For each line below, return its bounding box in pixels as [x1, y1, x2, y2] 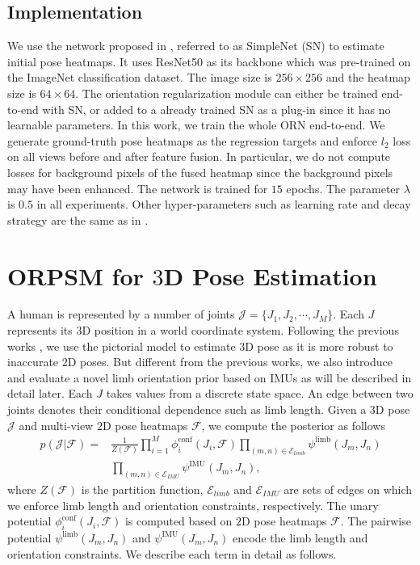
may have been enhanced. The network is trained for [7, 179, 268, 196]
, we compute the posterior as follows [201, 416, 385, 433]
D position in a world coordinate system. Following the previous [82, 322, 399, 339]
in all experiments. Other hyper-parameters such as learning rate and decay [36, 196, 411, 213]
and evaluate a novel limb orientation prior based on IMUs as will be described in [7, 369, 412, 386]
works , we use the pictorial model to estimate [7, 337, 236, 354]
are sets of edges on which [283, 480, 413, 497]
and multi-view [19, 416, 94, 433]
